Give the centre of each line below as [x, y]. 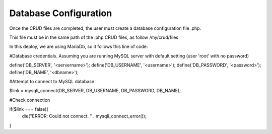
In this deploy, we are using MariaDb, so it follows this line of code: [79, 47]
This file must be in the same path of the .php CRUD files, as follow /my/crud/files [94, 37]
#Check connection [30, 100]
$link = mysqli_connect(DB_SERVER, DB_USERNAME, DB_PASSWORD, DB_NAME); [95, 91]
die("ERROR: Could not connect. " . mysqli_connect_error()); [84, 116]
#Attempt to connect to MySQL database [52, 81]
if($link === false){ [29, 109]
